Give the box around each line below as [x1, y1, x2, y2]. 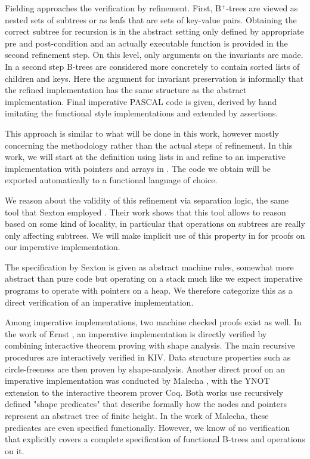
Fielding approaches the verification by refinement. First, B [5, 2, 221, 14]
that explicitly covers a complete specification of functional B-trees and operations [5, 433, 305, 445]
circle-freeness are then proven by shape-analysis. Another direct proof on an [5, 362, 286, 375]
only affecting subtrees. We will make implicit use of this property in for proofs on [5, 229, 305, 241]
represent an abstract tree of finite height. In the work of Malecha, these [5, 409, 269, 421]
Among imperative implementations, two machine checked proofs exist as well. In [5, 316, 302, 328]
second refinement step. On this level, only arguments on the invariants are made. [5, 48, 303, 61]
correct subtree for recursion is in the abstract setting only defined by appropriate [5, 25, 304, 38]
